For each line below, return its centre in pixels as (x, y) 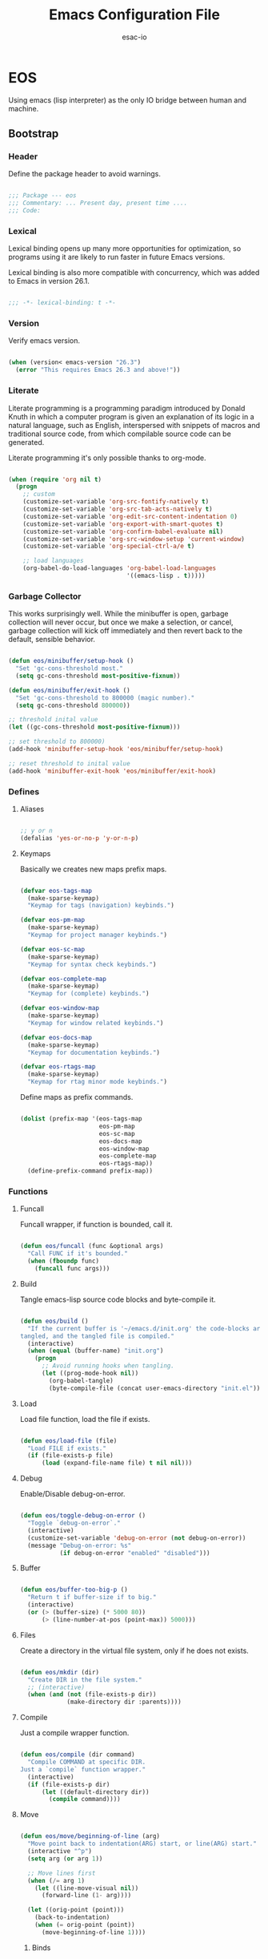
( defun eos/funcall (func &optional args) (92, 1246)
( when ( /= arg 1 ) (56, 1880)
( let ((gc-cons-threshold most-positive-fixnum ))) (94, 727)
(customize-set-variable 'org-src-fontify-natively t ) (116, 502)
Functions (28, 1192)
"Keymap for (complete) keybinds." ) (88, 994)
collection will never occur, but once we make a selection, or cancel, (121, 622)
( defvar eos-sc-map (52, 949)
